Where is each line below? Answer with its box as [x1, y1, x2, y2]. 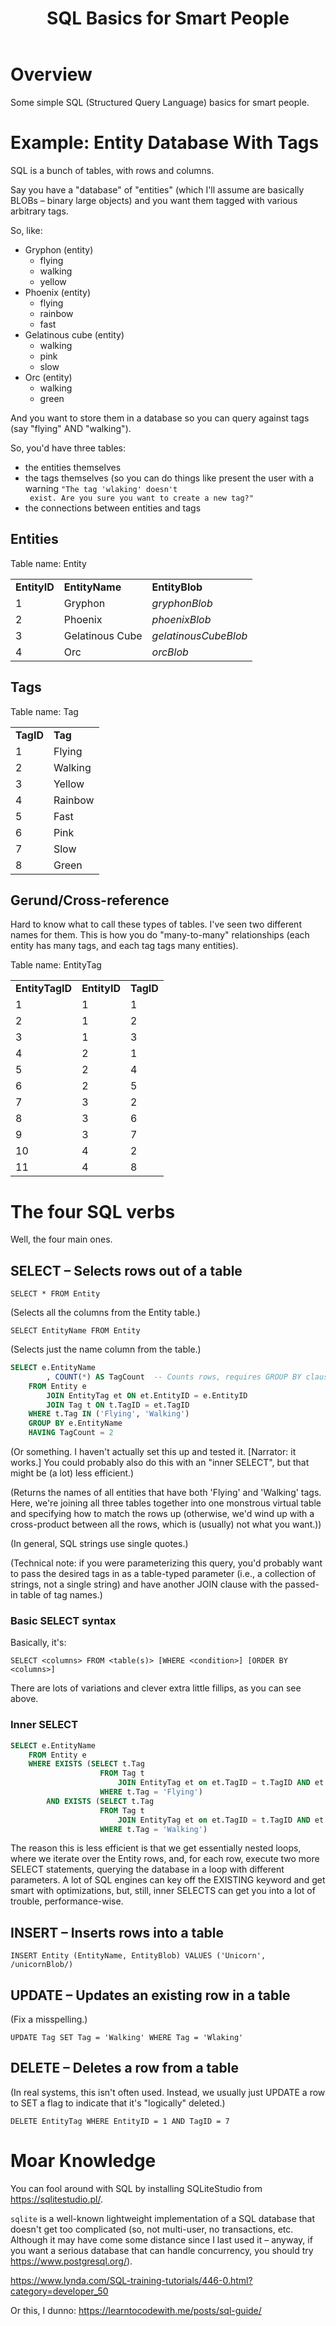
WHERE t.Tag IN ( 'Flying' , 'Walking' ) [28, 1409, 190, 1419]
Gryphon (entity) [24, 243, 94, 256]
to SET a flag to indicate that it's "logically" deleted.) [10, 2097, 226, 2109]
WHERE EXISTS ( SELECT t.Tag [28, 1759, 145, 1769]
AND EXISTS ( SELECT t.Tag [46, 1796, 155, 1806]
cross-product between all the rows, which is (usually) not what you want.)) [10, 1518, 322, 1531]
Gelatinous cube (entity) [24, 328, 125, 341]
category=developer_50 [10, 2285, 109, 2297]
